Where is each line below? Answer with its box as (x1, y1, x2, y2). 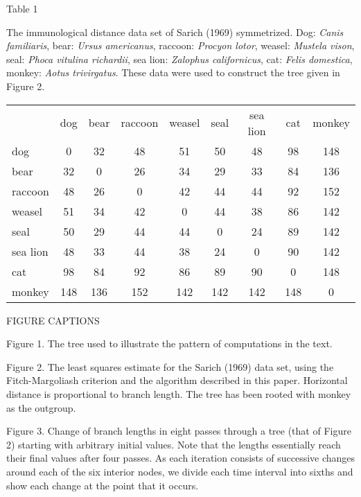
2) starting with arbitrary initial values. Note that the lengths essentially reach (6, 437, 341, 451)
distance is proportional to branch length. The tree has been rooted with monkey (6, 386, 351, 401)
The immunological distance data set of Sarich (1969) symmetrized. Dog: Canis (6, 24, 344, 39)
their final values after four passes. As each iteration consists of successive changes (6, 451, 355, 465)
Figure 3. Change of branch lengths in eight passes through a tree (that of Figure (6, 424, 351, 438)
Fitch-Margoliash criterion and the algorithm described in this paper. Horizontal (6, 373, 348, 387)
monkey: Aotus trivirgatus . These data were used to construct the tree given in (6, 65, 340, 80)
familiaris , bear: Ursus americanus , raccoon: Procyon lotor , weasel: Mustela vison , (6, 38, 355, 53)
